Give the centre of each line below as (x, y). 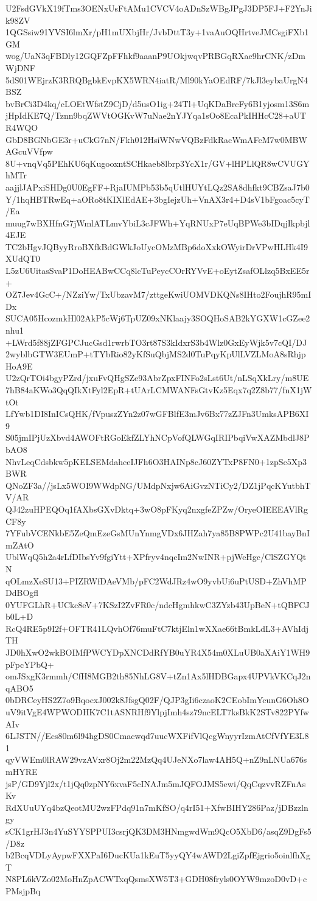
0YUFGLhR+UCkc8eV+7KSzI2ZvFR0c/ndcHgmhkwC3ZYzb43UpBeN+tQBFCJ (158, 604)
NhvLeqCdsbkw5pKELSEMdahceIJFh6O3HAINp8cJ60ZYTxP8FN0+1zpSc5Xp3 (156, 461)
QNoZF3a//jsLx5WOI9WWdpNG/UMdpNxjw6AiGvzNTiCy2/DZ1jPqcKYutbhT (158, 485)
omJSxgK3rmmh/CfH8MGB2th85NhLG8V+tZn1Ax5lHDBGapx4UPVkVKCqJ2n (158, 676)
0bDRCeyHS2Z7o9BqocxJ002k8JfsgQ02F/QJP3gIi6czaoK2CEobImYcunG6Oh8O (157, 700)
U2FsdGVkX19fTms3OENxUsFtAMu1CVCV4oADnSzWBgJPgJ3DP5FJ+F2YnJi (159, 8)
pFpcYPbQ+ (30, 664)
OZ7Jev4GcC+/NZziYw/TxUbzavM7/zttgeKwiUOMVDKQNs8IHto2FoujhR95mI (158, 294)
